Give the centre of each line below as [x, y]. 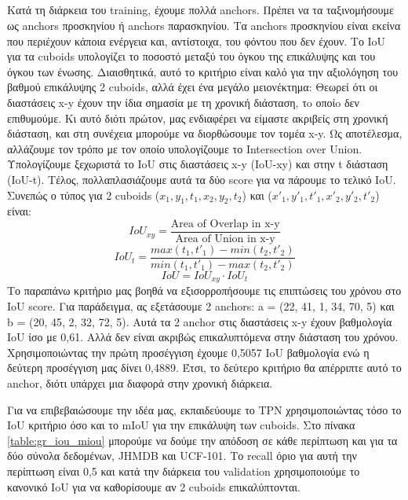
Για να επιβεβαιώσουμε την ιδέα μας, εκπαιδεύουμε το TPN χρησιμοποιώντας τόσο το [204, 409]
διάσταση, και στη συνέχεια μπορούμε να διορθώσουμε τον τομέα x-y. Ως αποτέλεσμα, [205, 133]
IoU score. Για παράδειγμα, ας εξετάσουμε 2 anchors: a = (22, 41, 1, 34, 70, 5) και [201, 306]
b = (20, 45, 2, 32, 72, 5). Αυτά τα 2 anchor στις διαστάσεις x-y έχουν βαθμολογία [200, 321]
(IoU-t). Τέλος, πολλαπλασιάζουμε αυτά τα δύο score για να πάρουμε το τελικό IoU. [202, 179]
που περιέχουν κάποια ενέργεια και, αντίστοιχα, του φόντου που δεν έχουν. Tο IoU [197, 40]
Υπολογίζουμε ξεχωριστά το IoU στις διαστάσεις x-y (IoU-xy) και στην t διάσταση [198, 164]
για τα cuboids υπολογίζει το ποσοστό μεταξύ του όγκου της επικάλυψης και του [191, 56]
